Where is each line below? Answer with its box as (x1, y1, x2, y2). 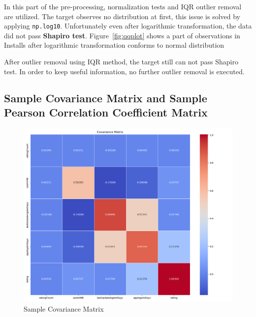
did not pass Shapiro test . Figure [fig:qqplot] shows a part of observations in (4, 30, 240, 40)
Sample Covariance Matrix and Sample (4, 90, 207, 105)
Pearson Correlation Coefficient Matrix (4, 105, 208, 119)
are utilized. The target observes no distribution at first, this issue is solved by (4, 11, 240, 21)
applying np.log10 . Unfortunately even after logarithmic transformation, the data (4, 21, 252, 31)
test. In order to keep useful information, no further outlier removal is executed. (4, 66, 245, 76)
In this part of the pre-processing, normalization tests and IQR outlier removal (4, 1, 242, 11)
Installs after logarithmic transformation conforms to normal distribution (4, 40, 224, 50)
